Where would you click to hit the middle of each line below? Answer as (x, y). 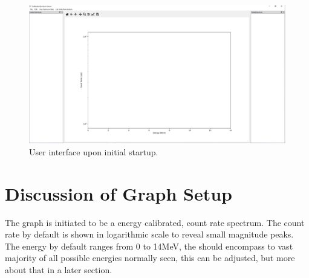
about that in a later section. (59, 270)
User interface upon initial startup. (94, 151)
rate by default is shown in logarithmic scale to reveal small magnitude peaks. (149, 234)
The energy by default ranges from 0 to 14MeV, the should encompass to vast (149, 246)
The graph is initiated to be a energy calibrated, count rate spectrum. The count (155, 222)
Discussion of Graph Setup (119, 193)
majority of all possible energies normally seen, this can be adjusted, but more (150, 258)
